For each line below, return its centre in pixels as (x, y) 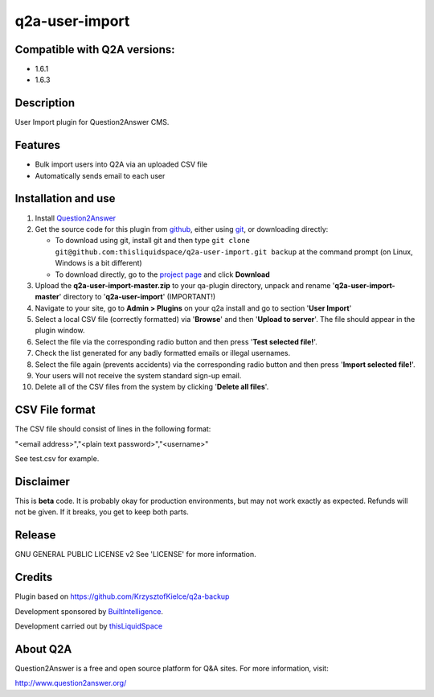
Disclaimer (42, 482)
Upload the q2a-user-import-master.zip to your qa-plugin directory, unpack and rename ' (185, 285)
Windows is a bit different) (98, 263)
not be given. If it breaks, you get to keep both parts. (102, 512)
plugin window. (60, 331)
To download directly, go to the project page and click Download (163, 274)
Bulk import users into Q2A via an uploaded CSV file (121, 164)
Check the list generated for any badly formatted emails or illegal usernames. (163, 353)
